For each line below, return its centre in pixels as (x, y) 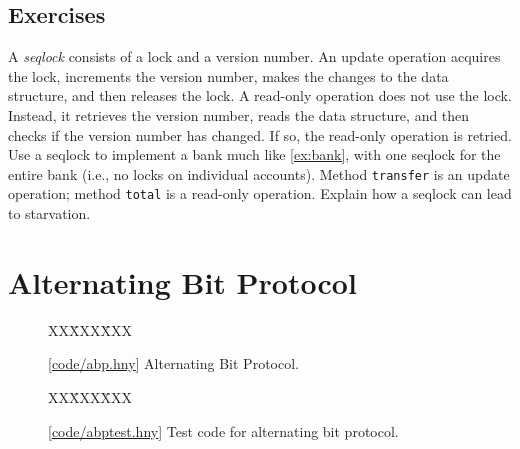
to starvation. (49, 213)
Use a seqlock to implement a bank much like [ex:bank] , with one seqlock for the (254, 154)
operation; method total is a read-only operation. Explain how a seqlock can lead (260, 193)
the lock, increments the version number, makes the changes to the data (228, 75)
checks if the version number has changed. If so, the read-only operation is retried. (260, 134)
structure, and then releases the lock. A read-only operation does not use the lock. (260, 95)
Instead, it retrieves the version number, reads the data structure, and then (239, 114)
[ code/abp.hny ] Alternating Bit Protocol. (173, 363)
